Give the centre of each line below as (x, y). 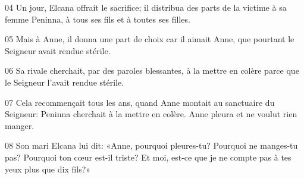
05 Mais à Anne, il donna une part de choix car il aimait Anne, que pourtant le (150, 39)
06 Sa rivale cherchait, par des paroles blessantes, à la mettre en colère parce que (152, 70)
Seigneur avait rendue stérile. (58, 50)
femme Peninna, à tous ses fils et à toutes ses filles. (98, 19)
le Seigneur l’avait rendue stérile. (65, 82)
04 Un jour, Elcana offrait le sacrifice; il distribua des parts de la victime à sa (146, 7)
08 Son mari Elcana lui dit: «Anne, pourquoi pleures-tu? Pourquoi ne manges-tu (151, 145)
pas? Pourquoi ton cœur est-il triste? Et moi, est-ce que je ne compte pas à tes (148, 157)
